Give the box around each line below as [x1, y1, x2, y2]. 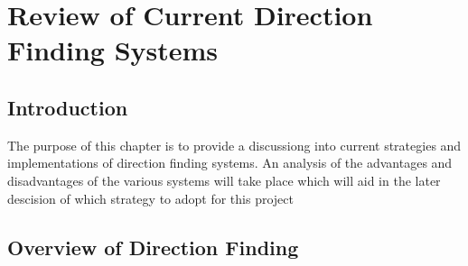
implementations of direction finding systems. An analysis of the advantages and [7, 153, 453, 172]
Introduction [7, 93, 128, 121]
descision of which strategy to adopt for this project [7, 188, 294, 207]
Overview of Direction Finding [7, 233, 299, 261]
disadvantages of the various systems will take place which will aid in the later [7, 170, 441, 189]
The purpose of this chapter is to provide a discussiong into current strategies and [7, 135, 462, 154]
